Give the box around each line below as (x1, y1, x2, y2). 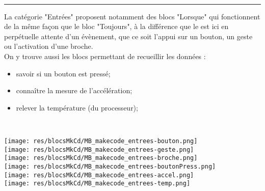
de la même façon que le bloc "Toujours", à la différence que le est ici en (4, 21, 229, 32)
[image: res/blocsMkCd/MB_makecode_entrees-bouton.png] (4, 137, 198, 145)
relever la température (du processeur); (16, 102, 138, 113)
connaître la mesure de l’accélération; (16, 85, 132, 96)
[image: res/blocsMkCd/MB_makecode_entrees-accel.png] (4, 171, 194, 179)
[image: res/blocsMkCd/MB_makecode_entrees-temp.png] (4, 180, 191, 187)
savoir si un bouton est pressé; (16, 68, 111, 78)
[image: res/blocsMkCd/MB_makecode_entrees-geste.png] (4, 146, 194, 153)
